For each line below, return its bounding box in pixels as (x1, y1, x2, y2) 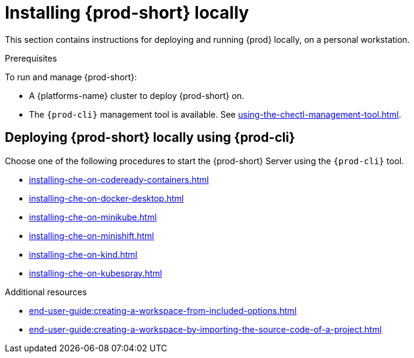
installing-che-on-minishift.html (29, 230, 154, 241)
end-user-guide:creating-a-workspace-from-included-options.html (29, 305, 297, 316)
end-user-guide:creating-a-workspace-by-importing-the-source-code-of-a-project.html (29, 324, 382, 334)
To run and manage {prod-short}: (5, 71, 137, 82)
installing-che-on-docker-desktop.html (29, 193, 184, 203)
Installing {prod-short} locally (5, 2, 249, 23)
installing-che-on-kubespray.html (29, 267, 162, 278)
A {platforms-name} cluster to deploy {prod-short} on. (29, 90, 244, 101)
